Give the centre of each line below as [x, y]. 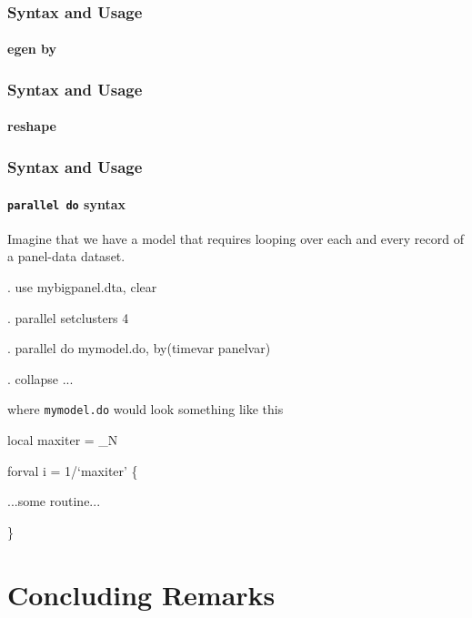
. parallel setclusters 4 [68, 317]
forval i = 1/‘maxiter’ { [73, 470]
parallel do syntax [67, 203]
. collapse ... [40, 378]
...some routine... [54, 501]
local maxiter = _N [63, 439]
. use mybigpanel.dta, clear [82, 286]
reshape [32, 126]
